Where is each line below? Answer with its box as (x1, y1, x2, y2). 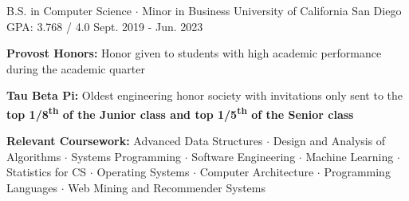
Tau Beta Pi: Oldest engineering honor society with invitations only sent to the (6, 87, 403, 104)
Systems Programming (71, 148, 182, 164)
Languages (6, 179, 58, 195)
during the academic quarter (6, 60, 145, 77)
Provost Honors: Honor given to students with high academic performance (6, 45, 382, 61)
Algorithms (6, 148, 61, 164)
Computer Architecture (199, 164, 314, 180)
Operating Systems (96, 164, 190, 180)
